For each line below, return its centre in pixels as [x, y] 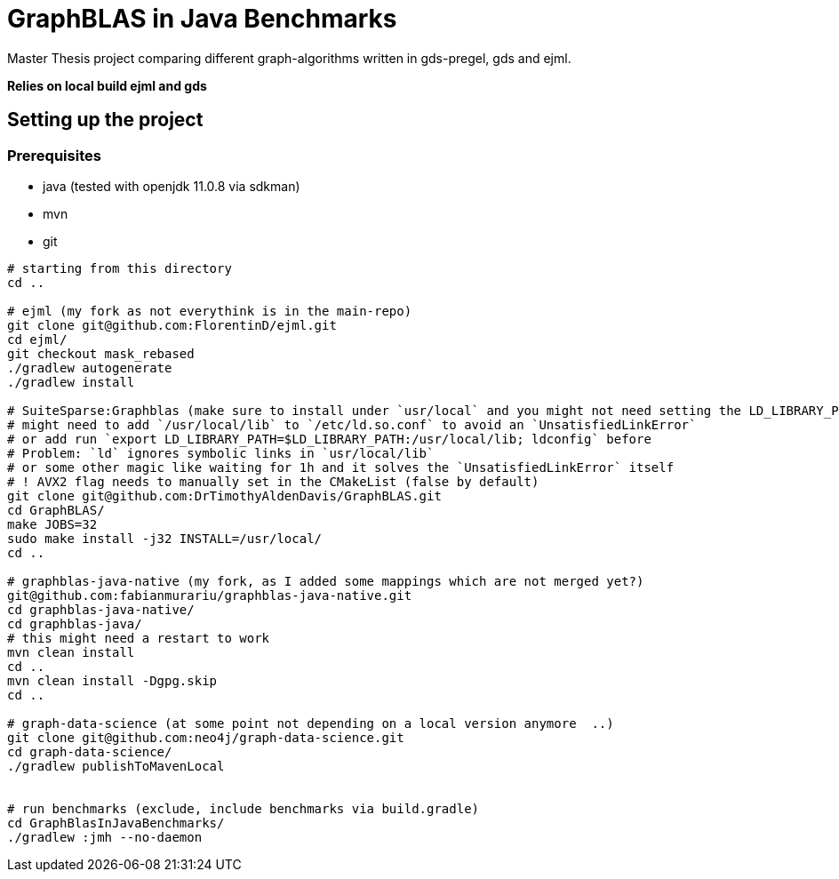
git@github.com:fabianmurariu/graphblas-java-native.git [210, 595]
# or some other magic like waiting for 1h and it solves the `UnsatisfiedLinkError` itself [341, 467]
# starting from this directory [120, 268]
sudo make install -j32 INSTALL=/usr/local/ [165, 538]
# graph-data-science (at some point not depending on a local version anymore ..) [311, 723]
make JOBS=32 [52, 524]
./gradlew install [71, 382]
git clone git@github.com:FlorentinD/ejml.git [172, 325]
